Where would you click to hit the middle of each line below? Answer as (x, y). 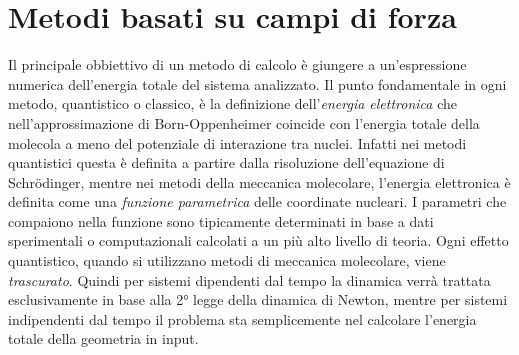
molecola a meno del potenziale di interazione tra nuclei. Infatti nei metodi (237, 142)
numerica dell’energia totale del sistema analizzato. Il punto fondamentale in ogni (257, 83)
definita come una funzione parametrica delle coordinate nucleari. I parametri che (257, 201)
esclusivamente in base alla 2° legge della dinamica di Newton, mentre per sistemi (258, 299)
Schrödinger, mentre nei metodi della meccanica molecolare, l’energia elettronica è (259, 181)
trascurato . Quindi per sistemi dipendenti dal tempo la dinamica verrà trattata (249, 279)
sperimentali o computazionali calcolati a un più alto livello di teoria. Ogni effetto (258, 240)
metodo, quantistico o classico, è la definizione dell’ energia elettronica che (232, 103)
